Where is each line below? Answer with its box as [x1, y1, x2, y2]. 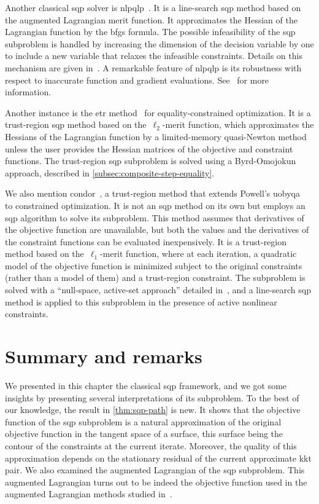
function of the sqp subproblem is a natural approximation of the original [5, 415, 282, 428]
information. [5, 85, 52, 98]
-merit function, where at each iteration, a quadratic [100, 247, 297, 260]
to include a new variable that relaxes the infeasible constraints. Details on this [5, 49, 302, 62]
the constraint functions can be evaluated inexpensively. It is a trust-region [5, 235, 287, 248]
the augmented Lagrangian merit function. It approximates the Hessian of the [5, 13, 298, 26]
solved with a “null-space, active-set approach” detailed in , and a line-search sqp [5, 283, 312, 296]
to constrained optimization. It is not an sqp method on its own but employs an [5, 199, 306, 211]
